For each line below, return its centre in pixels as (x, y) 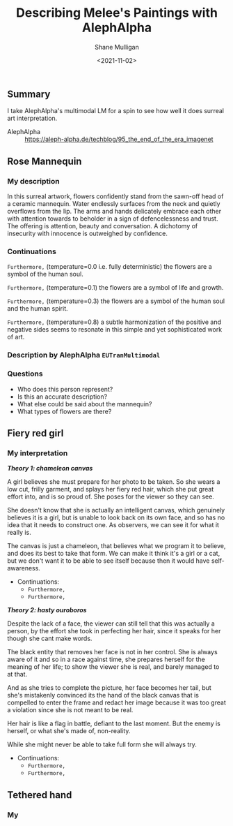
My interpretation (38, 453)
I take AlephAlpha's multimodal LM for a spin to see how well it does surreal (116, 111)
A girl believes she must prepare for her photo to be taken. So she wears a (114, 482)
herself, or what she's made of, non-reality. (69, 731)
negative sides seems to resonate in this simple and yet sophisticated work (115, 330)
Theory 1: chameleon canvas (50, 469)
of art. (16, 337)
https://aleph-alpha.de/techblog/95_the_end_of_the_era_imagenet (119, 139)
